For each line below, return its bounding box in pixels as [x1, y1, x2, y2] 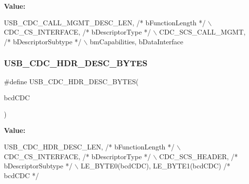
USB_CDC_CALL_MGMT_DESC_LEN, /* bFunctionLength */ [4, 17, 206, 27]
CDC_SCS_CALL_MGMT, [159, 27, 246, 37]
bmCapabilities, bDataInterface [90, 36, 183, 46]
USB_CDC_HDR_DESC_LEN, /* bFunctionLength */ [4, 141, 175, 151]
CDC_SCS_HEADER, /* [159, 151, 238, 161]
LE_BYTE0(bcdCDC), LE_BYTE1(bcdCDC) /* [80, 161, 230, 171]
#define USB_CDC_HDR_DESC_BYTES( [4, 76, 139, 86]
